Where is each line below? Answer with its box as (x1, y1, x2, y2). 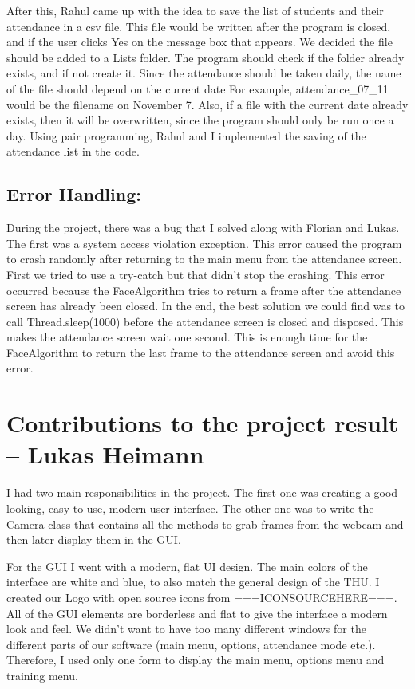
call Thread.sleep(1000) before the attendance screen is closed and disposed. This (6, 313, 404, 329)
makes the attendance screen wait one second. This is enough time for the (6, 329, 368, 345)
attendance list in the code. (6, 143, 140, 159)
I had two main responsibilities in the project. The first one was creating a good (6, 484, 398, 501)
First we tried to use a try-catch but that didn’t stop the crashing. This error (6, 266, 385, 282)
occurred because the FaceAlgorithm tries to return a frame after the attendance (6, 282, 401, 298)
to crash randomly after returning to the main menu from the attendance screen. (6, 250, 402, 267)
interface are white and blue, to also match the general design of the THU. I (6, 573, 380, 590)
